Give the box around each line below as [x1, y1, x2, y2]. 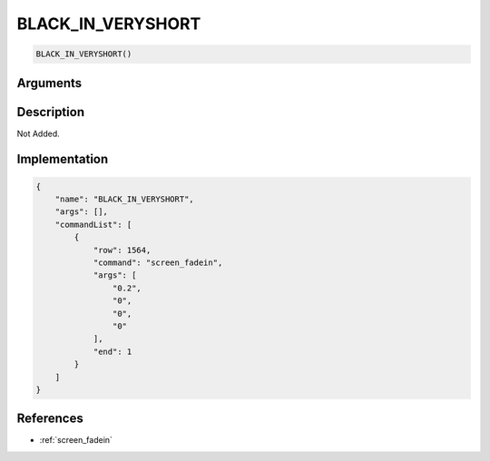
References [16, 411, 83, 427]
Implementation [16, 152, 109, 167]
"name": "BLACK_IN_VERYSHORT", [54, 194, 194, 204]
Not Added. [16, 128, 61, 139]
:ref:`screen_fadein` [39, 435, 113, 446]
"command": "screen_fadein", [93, 258, 223, 268]
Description [16, 104, 85, 120]
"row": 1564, [93, 245, 152, 255]
